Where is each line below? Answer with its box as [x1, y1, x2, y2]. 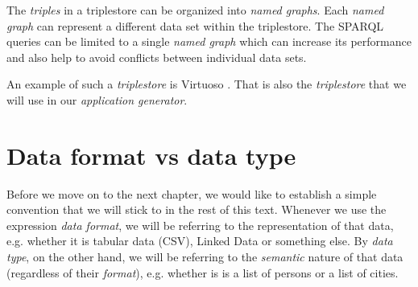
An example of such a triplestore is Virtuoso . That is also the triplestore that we [6, 76, 407, 92]
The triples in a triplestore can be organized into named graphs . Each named [6, 2, 384, 18]
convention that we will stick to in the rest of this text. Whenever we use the [6, 201, 387, 218]
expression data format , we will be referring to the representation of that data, [6, 216, 394, 233]
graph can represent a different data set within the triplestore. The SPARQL [6, 17, 384, 34]
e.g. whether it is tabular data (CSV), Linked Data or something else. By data [6, 232, 393, 249]
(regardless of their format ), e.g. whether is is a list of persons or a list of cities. [6, 264, 399, 281]
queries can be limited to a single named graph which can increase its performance [6, 33, 412, 50]
